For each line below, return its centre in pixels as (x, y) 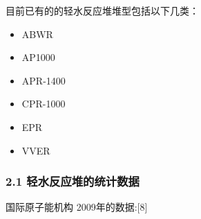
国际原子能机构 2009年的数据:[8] (77, 207)
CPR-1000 (44, 104)
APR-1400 (44, 80)
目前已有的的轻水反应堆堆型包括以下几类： (102, 10)
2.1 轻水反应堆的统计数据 (73, 181)
